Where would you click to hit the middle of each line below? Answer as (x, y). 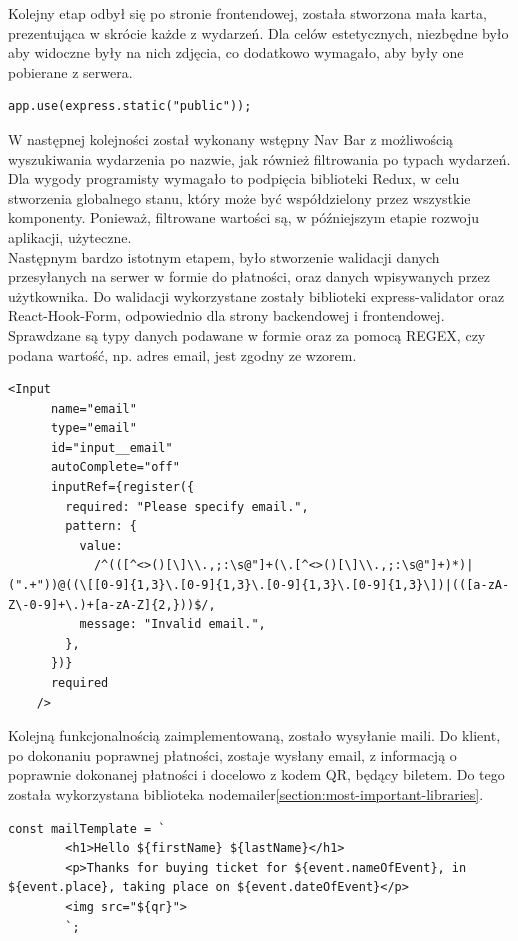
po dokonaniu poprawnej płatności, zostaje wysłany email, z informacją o (232, 754)
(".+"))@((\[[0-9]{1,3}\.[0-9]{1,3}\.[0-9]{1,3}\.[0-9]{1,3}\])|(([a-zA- (259, 585)
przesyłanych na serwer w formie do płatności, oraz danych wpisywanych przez (249, 276)
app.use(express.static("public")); (130, 106)
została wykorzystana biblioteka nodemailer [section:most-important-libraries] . (246, 793)
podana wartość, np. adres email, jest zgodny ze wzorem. (182, 354)
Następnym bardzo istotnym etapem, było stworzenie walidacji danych (224, 256)
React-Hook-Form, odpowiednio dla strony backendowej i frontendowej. (226, 315)
